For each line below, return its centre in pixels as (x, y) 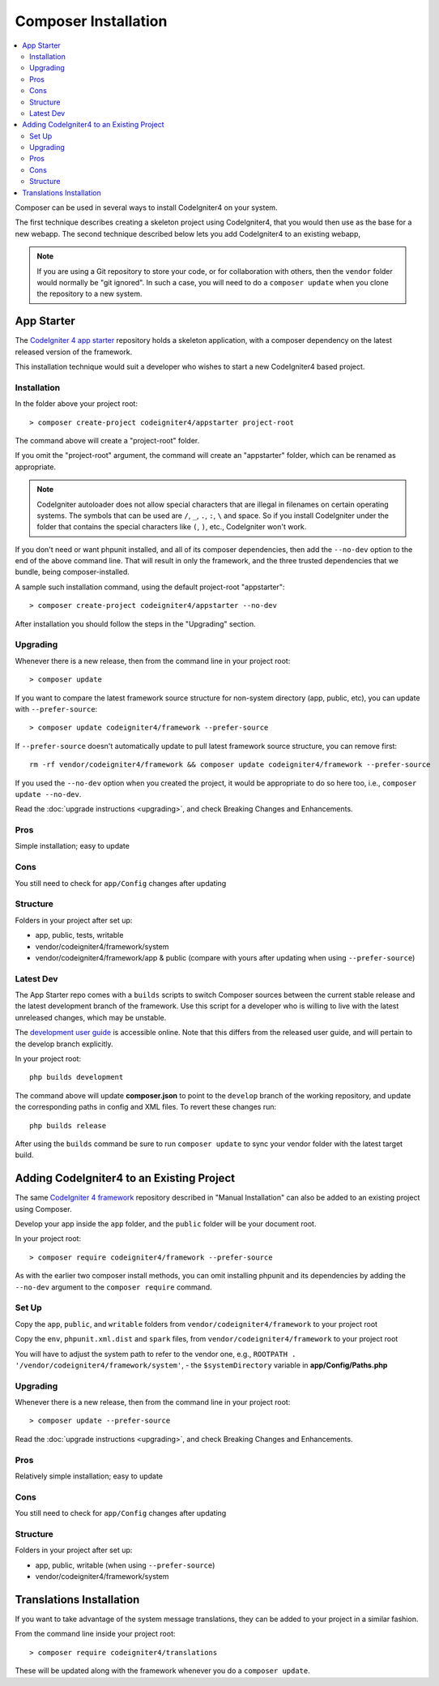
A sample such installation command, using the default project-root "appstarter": (150, 587)
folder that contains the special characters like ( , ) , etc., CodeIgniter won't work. (172, 527)
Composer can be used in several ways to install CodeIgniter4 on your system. (147, 208)
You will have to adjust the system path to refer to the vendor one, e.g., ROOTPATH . (156, 1354)
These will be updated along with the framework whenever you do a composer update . (163, 1671)
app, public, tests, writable (79, 935)
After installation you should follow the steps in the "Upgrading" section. (136, 623)
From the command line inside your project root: (95, 1634)
